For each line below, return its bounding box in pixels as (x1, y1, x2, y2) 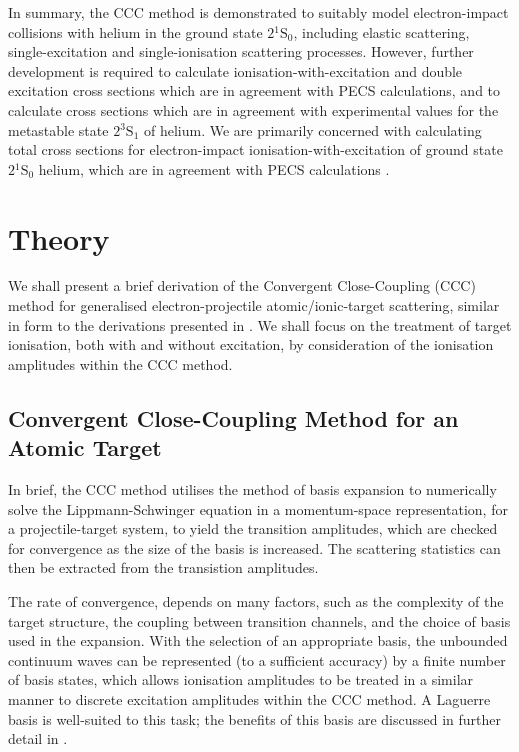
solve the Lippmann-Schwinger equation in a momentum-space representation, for (8, 498, 508, 519)
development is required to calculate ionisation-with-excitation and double (8, 60, 463, 81)
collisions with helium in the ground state (8, 21, 263, 42)
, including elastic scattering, (293, 21, 470, 42)
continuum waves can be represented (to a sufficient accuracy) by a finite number (8, 649, 506, 670)
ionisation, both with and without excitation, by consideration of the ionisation (8, 334, 494, 355)
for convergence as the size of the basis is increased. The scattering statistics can (8, 537, 501, 558)
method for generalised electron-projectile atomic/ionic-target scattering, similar (8, 295, 500, 316)
